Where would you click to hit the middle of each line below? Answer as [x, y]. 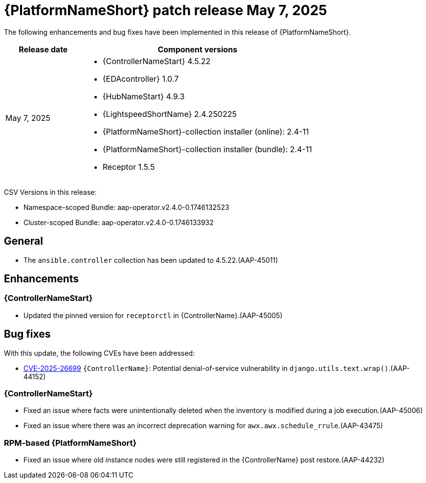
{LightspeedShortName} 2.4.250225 [169, 114]
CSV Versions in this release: [50, 192]
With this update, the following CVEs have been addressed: [100, 353]
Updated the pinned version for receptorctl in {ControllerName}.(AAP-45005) [153, 315]
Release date [43, 49]
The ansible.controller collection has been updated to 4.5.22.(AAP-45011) [151, 260]
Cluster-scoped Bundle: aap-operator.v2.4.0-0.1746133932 [119, 222]
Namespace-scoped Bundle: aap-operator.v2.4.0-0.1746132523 [126, 207]
